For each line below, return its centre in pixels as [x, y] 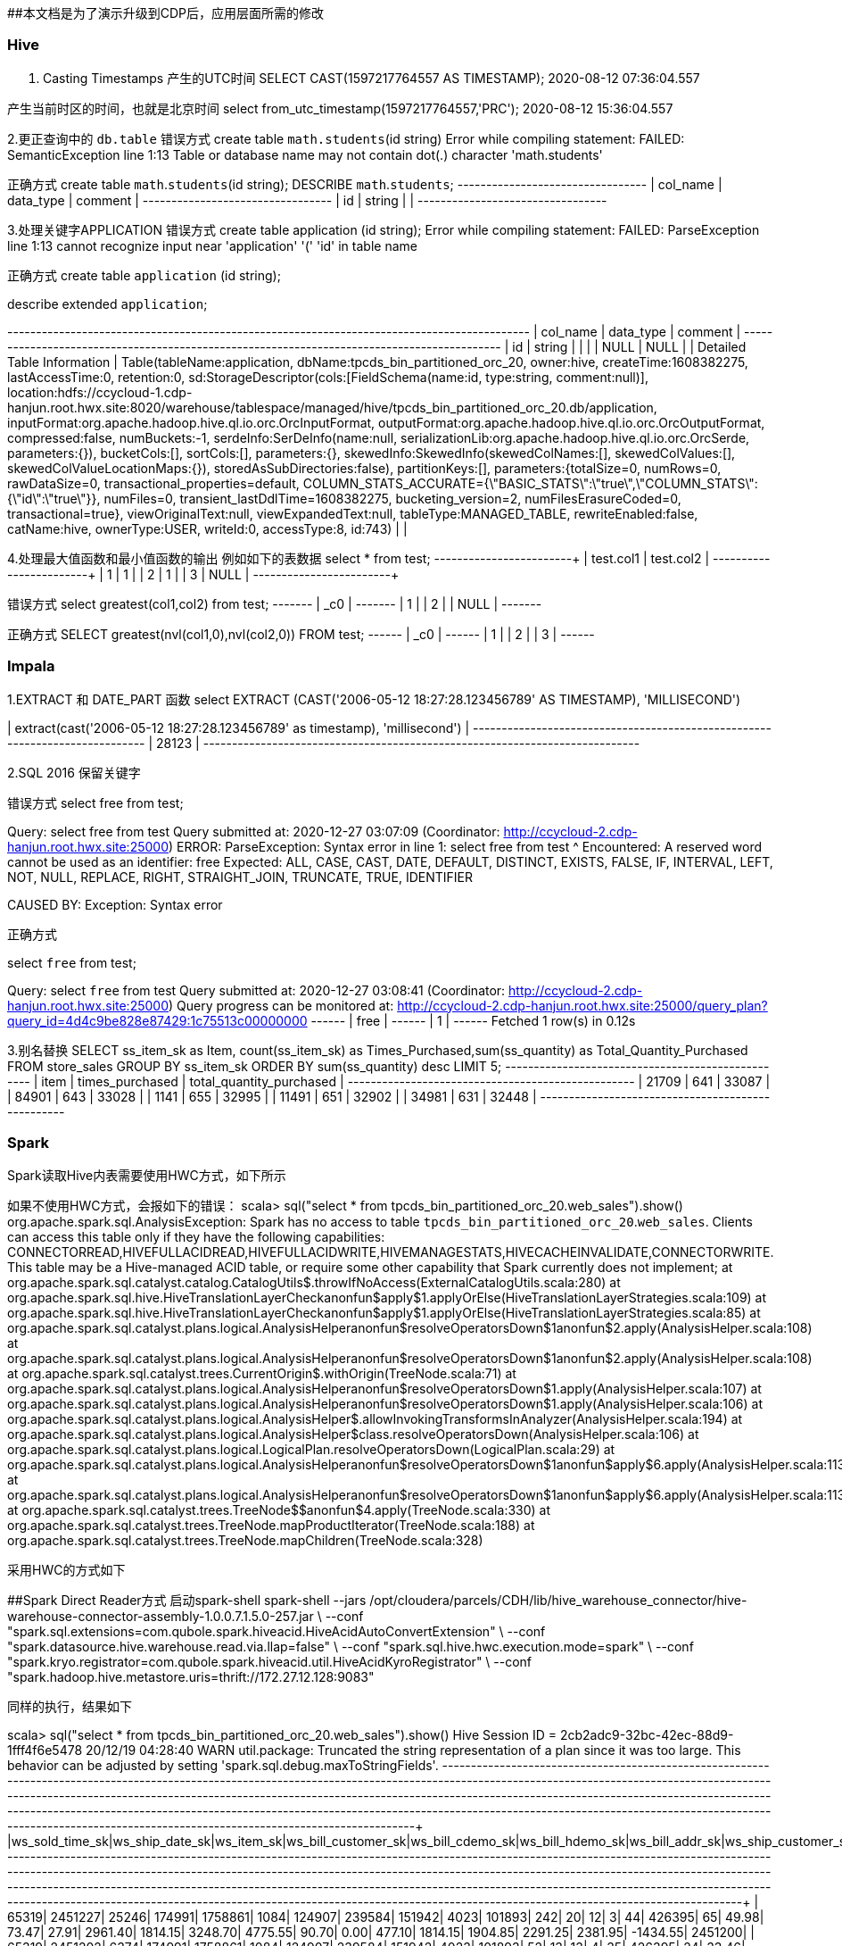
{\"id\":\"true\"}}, [54, 498]
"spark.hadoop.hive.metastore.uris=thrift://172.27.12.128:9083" [191, 1677]
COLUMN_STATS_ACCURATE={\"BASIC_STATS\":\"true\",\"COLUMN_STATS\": [530, 483]
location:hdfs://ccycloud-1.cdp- [100, 392]
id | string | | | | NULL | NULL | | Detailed [629, 346]
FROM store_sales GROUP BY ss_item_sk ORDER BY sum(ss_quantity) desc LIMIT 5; [255, 1066]
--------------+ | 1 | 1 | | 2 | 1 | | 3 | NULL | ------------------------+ [203, 574]
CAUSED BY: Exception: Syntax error [115, 904]
